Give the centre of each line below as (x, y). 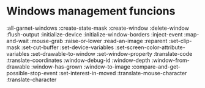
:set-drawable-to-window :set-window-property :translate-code (111, 53)
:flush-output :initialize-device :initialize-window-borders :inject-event (95, 34)
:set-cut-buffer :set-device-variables (68, 47)
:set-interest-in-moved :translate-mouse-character (123, 73)
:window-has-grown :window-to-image (81, 66)
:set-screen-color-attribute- (150, 47)
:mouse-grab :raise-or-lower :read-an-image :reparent (99, 41)
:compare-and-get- (156, 66)
